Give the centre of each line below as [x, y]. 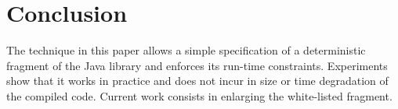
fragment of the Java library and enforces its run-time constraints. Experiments [197, 65]
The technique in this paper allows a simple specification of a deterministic [186, 50]
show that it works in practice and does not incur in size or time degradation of [197, 81]
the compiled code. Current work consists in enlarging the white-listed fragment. [199, 95]
